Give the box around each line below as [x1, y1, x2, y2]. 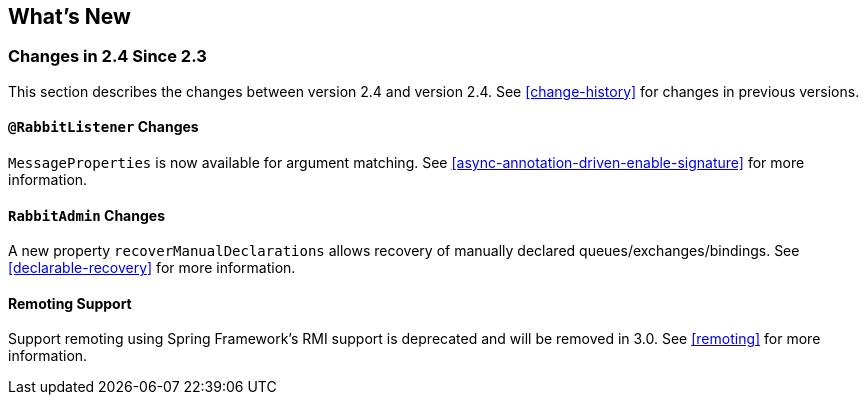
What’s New [8, 4, 131, 29]
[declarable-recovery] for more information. [8, 259, 296, 277]
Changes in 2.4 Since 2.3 [8, 46, 207, 67]
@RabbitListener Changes [8, 118, 199, 136]
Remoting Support [8, 294, 132, 312]
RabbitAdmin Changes [8, 206, 165, 224]
